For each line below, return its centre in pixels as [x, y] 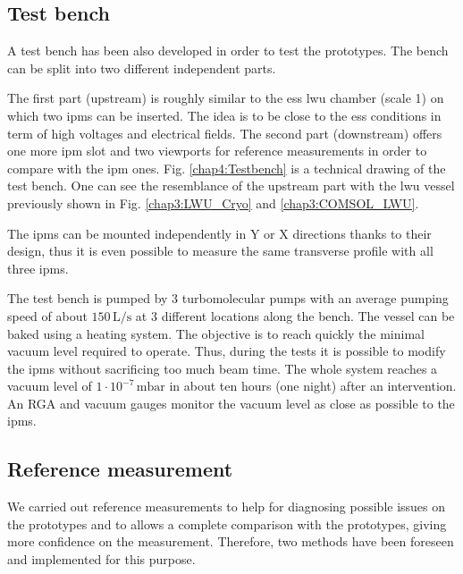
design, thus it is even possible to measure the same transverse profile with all [220, 251]
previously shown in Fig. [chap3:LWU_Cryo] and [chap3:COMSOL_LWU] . [213, 203]
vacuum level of [50, 386]
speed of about [47, 315]
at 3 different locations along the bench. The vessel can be [295, 315]
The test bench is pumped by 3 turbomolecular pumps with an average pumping [228, 298]
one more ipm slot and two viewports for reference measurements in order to [217, 151]
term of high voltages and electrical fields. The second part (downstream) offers [225, 133]
